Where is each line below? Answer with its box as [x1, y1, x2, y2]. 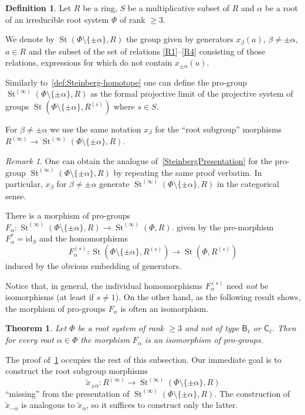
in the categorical [217, 178, 279, 190]
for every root [5, 334, 54, 346]
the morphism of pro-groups [5, 302, 106, 314]
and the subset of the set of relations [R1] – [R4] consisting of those [28, 45, 266, 57]
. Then [272, 322, 296, 334]
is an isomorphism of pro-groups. [144, 334, 263, 346]
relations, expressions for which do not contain [5, 56, 172, 69]
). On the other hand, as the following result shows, [115, 291, 301, 303]
